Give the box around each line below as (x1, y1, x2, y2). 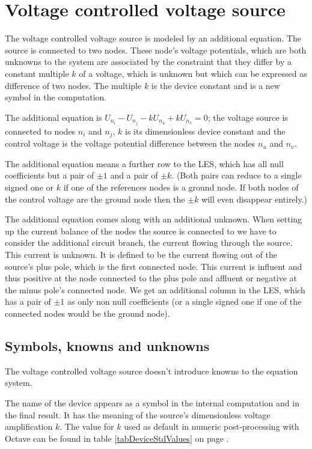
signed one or (5, 181, 54, 194)
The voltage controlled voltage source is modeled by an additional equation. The (5, 32, 301, 44)
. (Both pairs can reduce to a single (171, 169, 302, 182)
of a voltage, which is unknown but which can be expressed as (79, 67, 307, 79)
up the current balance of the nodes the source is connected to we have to (5, 224, 277, 237)
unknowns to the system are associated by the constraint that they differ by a (5, 55, 292, 68)
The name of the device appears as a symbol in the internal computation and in (5, 396, 299, 409)
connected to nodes (5, 124, 76, 137)
